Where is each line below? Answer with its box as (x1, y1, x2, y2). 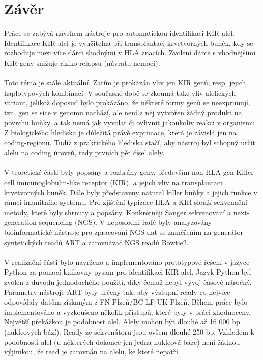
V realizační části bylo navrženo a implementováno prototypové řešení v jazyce (4, 256, 250, 267)
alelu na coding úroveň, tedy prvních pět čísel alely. (4, 147, 165, 158)
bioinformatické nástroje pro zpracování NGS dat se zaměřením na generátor (4, 227, 243, 237)
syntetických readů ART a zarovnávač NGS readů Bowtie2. (4, 236, 189, 247)
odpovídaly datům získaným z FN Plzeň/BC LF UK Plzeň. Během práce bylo (4, 296, 248, 307)
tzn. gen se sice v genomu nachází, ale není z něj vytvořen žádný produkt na (4, 107, 242, 117)
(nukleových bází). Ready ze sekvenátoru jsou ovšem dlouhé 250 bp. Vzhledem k (4, 326, 254, 337)
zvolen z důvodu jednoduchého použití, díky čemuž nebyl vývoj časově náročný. (4, 276, 252, 287)
